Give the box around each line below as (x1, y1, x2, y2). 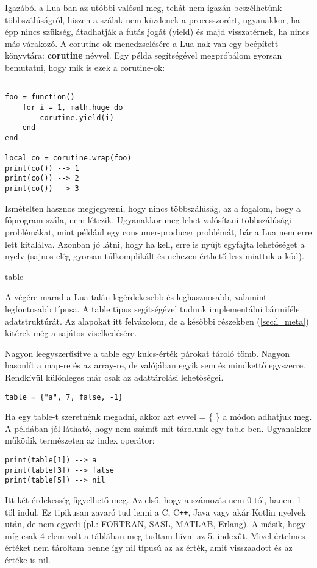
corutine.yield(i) (40, 113, 114, 122)
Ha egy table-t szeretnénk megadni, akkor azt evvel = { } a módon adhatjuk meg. (5, 410, 312, 423)
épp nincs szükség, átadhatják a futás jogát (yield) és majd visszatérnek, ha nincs (5, 25, 310, 38)
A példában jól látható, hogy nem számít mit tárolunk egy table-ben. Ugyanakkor (5, 422, 312, 434)
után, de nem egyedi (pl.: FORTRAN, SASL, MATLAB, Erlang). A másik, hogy (5, 517, 306, 530)
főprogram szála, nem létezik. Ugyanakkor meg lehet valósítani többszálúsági (5, 214, 291, 226)
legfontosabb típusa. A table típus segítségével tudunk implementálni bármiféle (5, 302, 300, 315)
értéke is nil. (5, 553, 51, 566)
